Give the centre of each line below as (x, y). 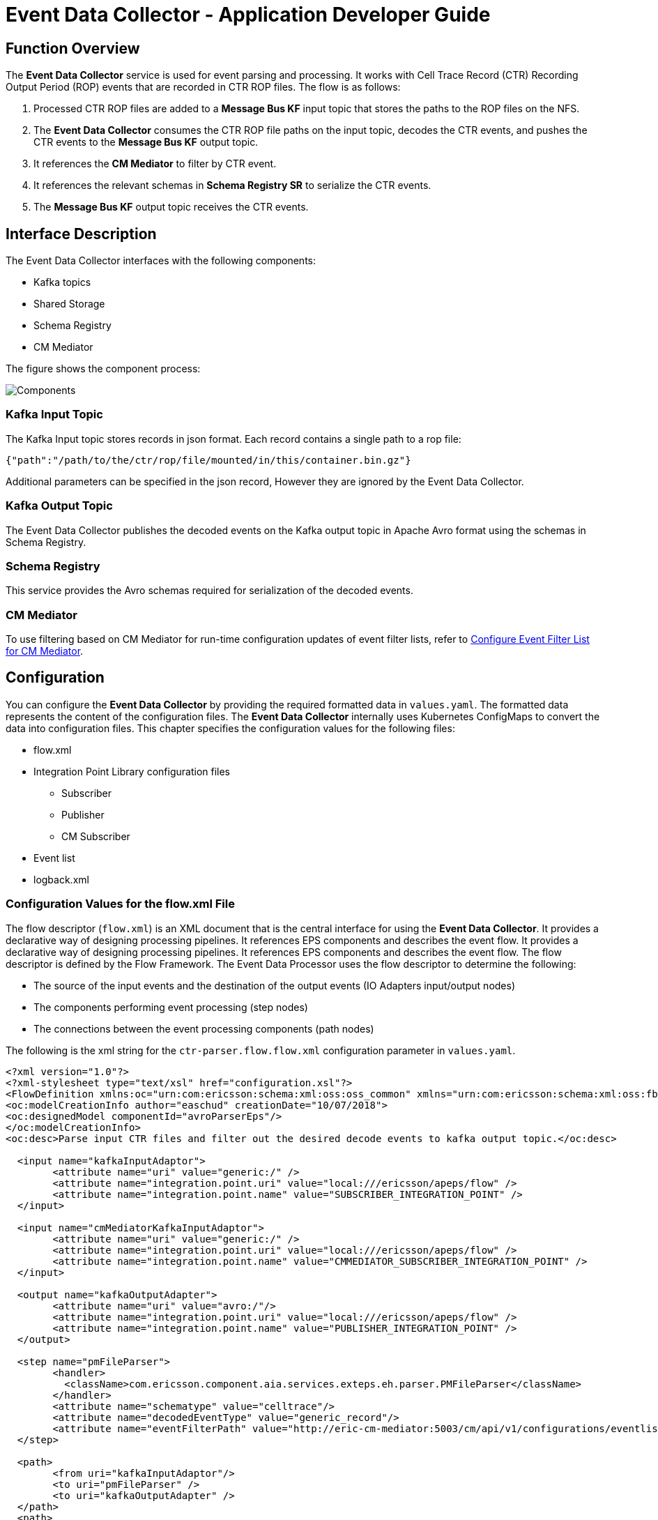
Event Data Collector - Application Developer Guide (248, 15)
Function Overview (73, 48)
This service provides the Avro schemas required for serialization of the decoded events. (209, 591)
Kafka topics (62, 282)
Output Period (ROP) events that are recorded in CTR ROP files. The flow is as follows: (203, 87)
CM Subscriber (96, 836)
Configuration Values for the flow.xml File (120, 904)
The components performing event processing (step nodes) (171, 1007)
